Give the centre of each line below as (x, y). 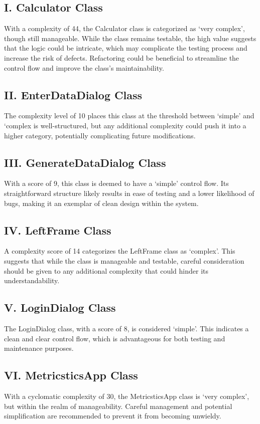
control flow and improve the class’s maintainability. (84, 67)
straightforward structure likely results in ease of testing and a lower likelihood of (129, 193)
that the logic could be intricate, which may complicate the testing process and (126, 48)
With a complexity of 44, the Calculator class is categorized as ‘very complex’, (124, 28)
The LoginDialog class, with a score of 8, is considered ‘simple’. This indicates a (126, 328)
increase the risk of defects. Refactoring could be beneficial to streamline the (122, 57)
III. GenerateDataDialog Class (85, 162)
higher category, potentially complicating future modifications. (100, 135)
